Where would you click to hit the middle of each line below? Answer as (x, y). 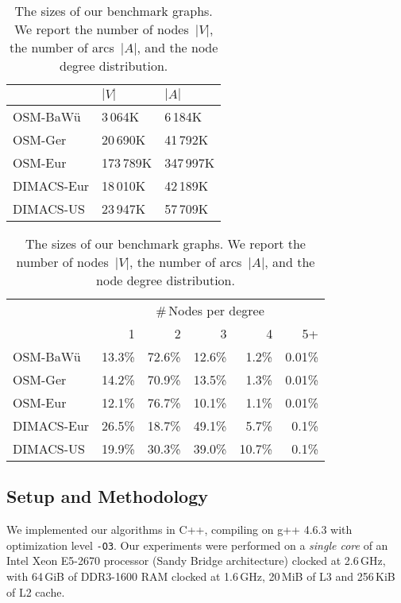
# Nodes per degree (210, 310)
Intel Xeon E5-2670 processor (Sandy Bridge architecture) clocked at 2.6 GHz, (196, 560)
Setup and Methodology (108, 496)
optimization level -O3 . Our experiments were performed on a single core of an (197, 545)
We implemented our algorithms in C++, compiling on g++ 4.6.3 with (179, 530)
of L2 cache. (36, 591)
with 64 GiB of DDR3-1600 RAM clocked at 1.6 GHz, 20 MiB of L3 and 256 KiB (201, 576)
